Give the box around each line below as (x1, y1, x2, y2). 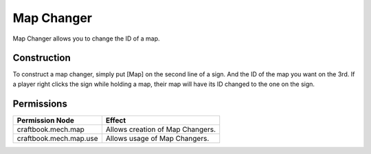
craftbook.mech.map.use (16, 133, 99, 143)
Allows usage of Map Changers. (105, 133, 210, 143)
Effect (105, 115, 126, 125)
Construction (12, 52, 71, 64)
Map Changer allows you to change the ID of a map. (12, 34, 161, 43)
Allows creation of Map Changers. (105, 124, 216, 134)
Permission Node (16, 115, 75, 125)
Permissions (12, 98, 68, 109)
